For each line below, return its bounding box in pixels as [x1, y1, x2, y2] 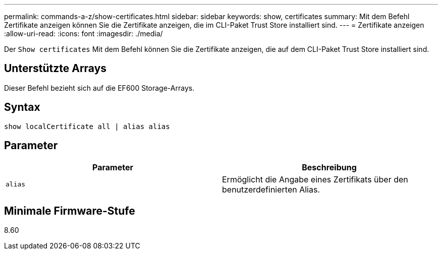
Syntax [4, 101, 40, 114]
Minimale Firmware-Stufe [4, 204, 135, 217]
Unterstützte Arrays [4, 62, 107, 75]
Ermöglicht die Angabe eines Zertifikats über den [222, 174, 408, 184]
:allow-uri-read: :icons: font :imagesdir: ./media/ [4, 29, 163, 38]
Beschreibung [302, 162, 357, 172]
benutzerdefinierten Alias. [222, 184, 320, 195]
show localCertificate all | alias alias [4, 122, 170, 131]
